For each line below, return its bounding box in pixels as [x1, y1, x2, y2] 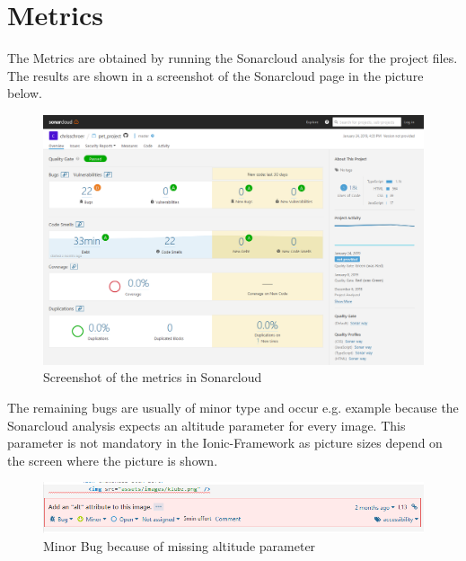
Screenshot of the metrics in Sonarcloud [43, 368, 262, 387]
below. [7, 84, 42, 102]
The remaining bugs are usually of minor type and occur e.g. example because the [7, 397, 459, 416]
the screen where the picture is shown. [7, 450, 218, 469]
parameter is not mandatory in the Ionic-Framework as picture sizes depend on [7, 433, 443, 452]
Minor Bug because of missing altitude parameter [43, 537, 316, 556]
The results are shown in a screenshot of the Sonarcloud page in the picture [7, 66, 424, 85]
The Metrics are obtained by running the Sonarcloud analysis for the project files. [7, 49, 458, 67]
